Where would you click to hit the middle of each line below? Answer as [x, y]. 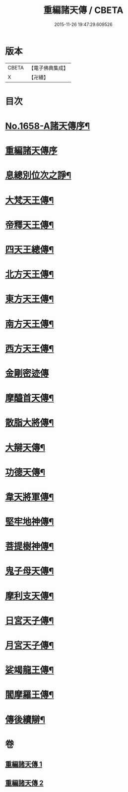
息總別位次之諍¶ [38, 176]
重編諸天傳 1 [24, 764]
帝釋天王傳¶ [30, 225]
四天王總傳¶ [30, 250]
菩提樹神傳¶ [30, 546]
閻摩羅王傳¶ [30, 695]
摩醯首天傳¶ [30, 398]
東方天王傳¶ [30, 299]
